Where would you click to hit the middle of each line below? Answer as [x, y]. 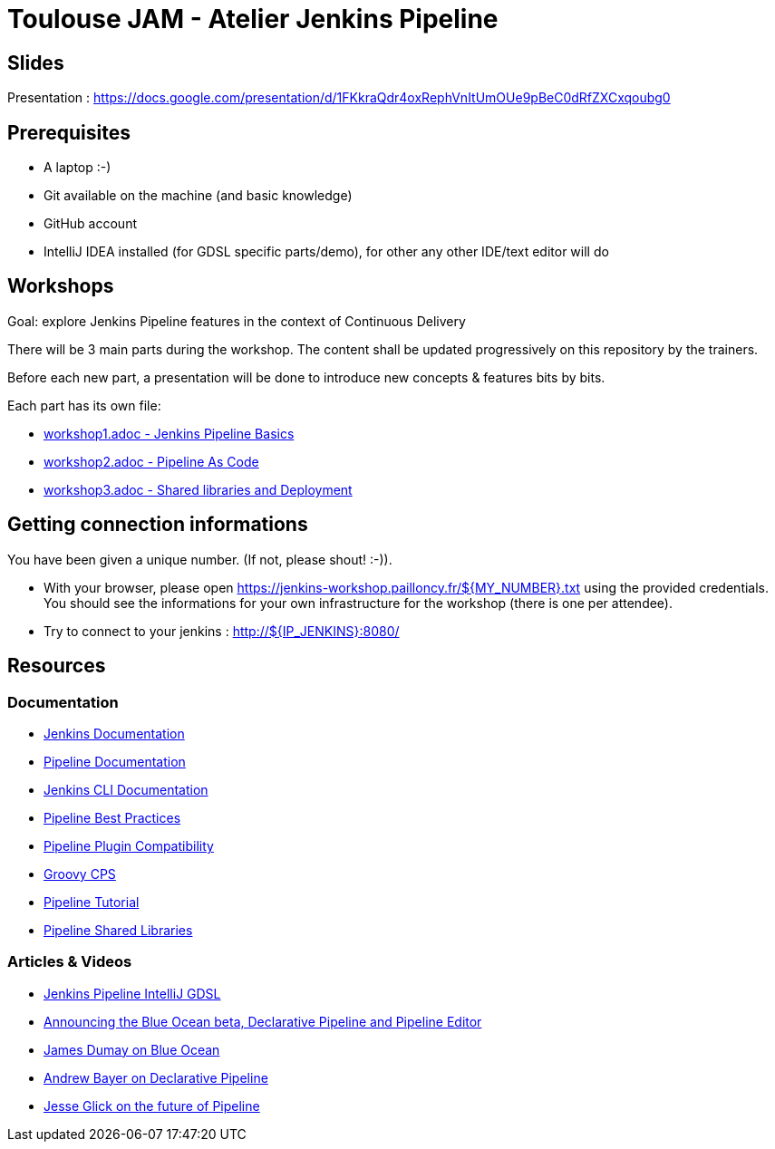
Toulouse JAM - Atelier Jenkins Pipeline [253, 19]
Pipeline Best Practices [112, 817]
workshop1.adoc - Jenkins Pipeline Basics [169, 433]
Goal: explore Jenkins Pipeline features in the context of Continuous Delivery [237, 321]
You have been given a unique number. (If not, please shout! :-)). [200, 559]
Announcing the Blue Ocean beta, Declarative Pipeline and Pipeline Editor [263, 1021]
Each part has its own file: [84, 405]
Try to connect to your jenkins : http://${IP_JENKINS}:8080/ [222, 631]
